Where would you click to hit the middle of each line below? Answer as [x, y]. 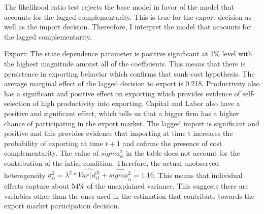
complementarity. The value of [51, 153]
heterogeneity [25, 175]
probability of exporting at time [54, 143]
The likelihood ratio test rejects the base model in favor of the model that [119, 7]
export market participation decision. [62, 206]
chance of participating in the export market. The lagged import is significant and [132, 123]
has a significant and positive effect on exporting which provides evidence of [122, 93]
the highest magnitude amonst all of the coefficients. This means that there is [125, 63]
